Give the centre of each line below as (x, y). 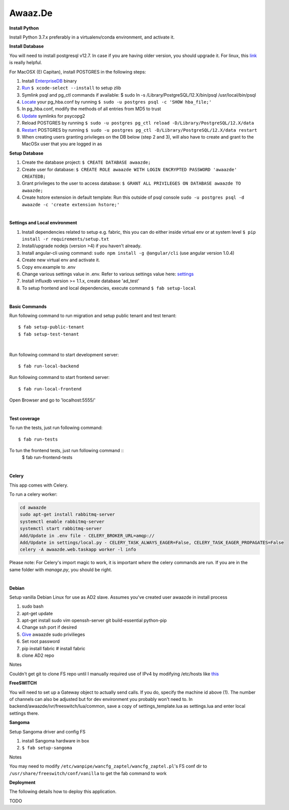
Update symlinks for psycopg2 (53, 116)
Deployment (22, 782)
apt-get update (37, 613)
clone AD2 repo (38, 655)
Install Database (27, 46)
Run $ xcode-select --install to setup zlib (71, 88)
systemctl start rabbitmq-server (61, 529)
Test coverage (25, 419)
